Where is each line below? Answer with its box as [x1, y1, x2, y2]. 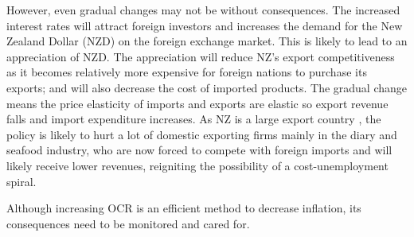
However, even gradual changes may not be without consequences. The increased [6, 2, 400, 17]
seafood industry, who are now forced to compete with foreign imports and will [6, 142, 393, 158]
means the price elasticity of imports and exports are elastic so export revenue [6, 95, 389, 111]
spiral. [6, 173, 37, 189]
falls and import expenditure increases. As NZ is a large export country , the [6, 111, 381, 127]
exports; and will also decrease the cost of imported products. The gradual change [6, 79, 408, 95]
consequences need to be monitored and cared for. [6, 215, 250, 231]
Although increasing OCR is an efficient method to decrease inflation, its [6, 200, 361, 216]
